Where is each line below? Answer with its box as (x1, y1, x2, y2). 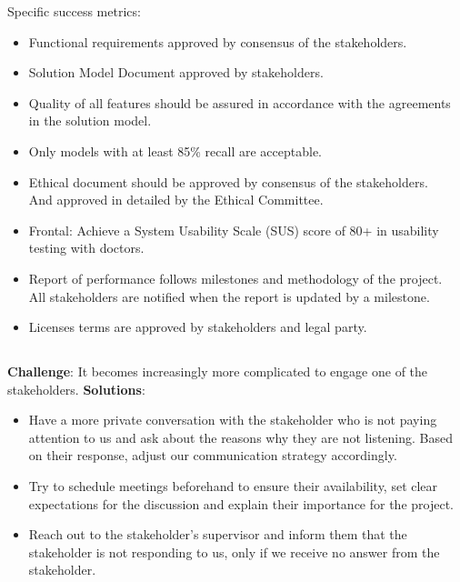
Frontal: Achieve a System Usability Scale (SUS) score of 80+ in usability (28, 220, 439, 239)
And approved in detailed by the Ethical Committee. (28, 190, 324, 209)
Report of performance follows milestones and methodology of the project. (28, 268, 443, 287)
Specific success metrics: (7, 2, 141, 20)
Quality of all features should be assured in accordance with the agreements (28, 93, 451, 112)
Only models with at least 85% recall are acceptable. (28, 141, 322, 160)
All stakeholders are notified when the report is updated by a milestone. (28, 286, 430, 306)
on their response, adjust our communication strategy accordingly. (28, 446, 397, 465)
